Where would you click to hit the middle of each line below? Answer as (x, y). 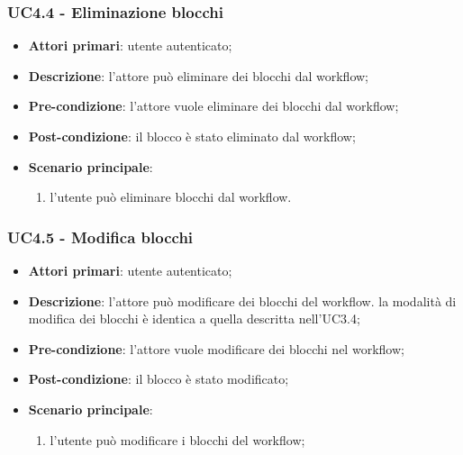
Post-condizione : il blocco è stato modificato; (159, 379)
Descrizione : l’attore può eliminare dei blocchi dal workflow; (198, 75)
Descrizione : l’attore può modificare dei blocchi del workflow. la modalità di (242, 300)
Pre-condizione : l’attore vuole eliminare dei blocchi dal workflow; (213, 106)
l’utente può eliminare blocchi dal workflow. (171, 197)
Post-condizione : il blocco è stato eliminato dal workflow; (192, 136)
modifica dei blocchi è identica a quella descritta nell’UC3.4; (194, 318)
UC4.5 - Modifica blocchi (100, 237)
